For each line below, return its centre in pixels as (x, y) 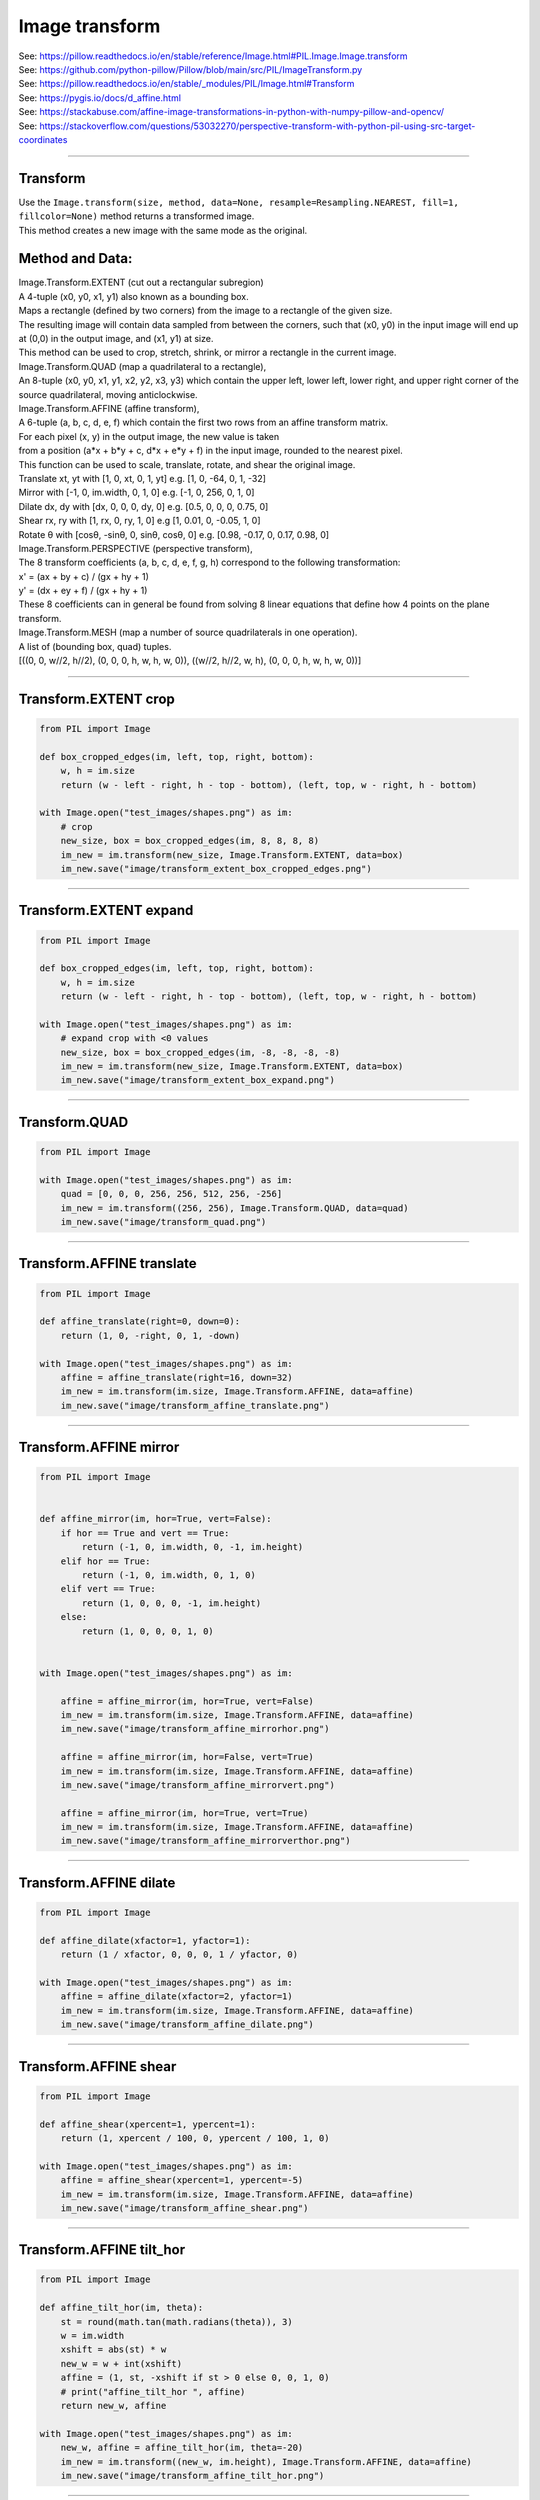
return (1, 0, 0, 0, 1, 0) (147, 1631)
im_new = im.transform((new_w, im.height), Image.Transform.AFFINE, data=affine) (266, 2461)
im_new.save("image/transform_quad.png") (163, 1221)
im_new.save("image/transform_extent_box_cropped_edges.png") (216, 868)
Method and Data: (75, 258)
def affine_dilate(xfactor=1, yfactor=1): (145, 1940)
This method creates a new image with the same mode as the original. (163, 230)
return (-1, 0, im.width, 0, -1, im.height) (192, 1547)
